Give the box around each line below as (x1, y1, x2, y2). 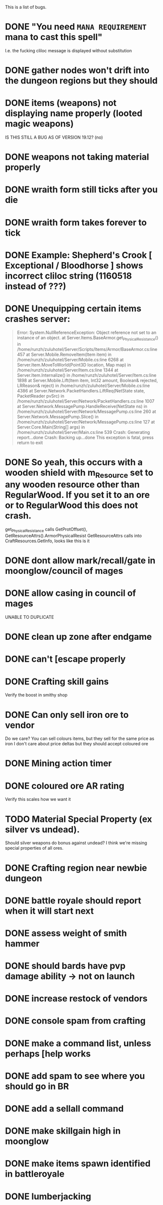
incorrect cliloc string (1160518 (5, 270, 132, 281)
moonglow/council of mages (5, 566, 123, 576)
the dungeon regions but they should (5, 75, 158, 86)
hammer (5, 938, 40, 949)
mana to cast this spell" (5, 32, 103, 43)
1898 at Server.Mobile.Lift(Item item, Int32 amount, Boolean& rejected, (17, 377, 158, 383)
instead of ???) (5, 281, 67, 292)
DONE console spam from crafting (5, 1015, 146, 1026)
